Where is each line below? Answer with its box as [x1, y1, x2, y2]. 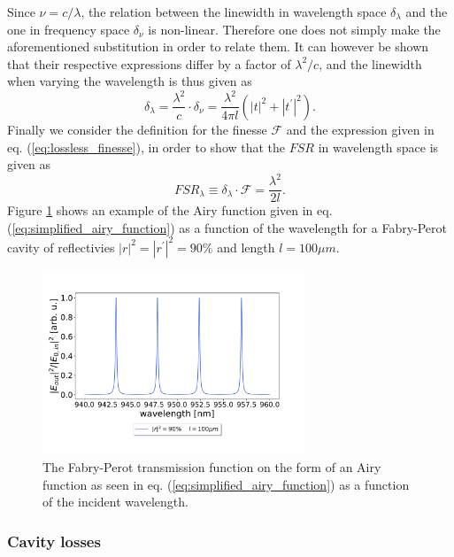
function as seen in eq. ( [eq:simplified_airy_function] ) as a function [42, 475, 410, 493]
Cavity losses [7, 530, 101, 552]
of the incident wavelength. [42, 492, 189, 511]
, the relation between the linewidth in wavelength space [81, 3, 387, 20]
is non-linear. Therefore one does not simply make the [148, 19, 441, 38]
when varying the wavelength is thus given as [7, 72, 252, 90]
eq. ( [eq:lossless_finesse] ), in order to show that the [7, 137, 286, 156]
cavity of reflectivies [7, 237, 115, 256]
